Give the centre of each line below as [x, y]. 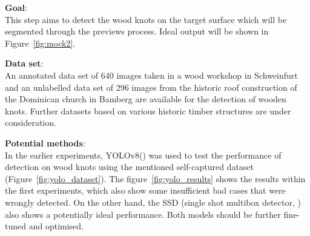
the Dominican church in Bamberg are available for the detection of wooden [146, 99]
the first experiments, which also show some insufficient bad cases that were [145, 190]
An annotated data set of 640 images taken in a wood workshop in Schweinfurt [151, 75]
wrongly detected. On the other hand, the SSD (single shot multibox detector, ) [153, 202]
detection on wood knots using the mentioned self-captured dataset [130, 167]
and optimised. [56, 226]
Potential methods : [45, 143]
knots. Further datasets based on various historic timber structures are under [148, 110]
